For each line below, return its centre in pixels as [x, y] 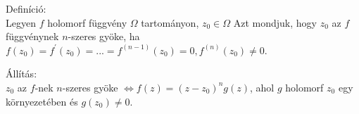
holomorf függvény [87, 22]
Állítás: [21, 74]
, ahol [262, 87]
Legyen [21, 22]
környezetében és [42, 101]
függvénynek [32, 36]
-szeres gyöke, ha [104, 36]
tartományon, [170, 22]
